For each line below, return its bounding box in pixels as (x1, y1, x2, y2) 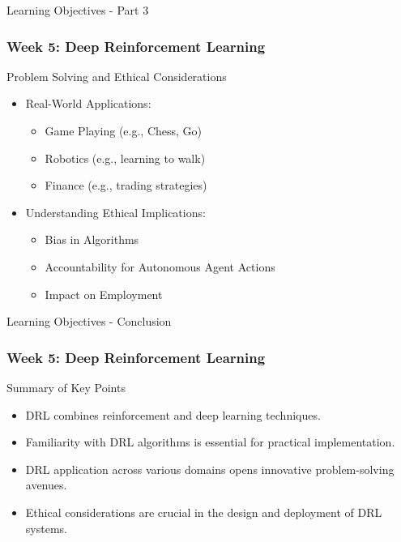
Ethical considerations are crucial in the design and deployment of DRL (25, 503, 382, 520)
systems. (25, 519, 67, 536)
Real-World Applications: (25, 95, 151, 112)
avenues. (25, 476, 67, 493)
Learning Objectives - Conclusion (6, 313, 172, 330)
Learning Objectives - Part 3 (6, 2, 149, 18)
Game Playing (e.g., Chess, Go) (45, 122, 203, 139)
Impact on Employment (45, 285, 163, 302)
